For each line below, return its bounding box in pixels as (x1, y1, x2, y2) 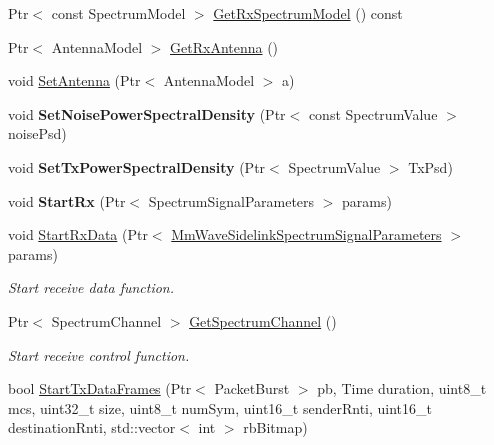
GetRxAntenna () (170, 36, 279, 57)
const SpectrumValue (308, 103, 438, 124)
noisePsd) (8, 123, 67, 144)
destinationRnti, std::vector (8, 417, 176, 438)
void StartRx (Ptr (8, 190, 126, 211)
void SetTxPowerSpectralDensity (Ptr (8, 156, 266, 177)
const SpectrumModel (51, 3, 186, 23)
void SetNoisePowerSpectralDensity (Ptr (8, 103, 286, 124)
